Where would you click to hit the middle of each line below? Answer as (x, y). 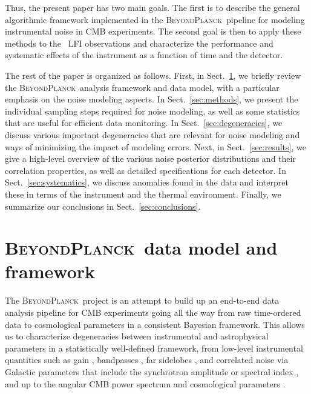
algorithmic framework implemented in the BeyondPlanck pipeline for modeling (155, 19)
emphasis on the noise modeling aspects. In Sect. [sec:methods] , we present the (152, 99)
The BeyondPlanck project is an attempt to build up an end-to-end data (142, 300)
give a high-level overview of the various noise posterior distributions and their (150, 159)
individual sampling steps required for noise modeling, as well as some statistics (152, 111)
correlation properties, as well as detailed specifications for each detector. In (146, 170)
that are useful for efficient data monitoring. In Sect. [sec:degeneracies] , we (144, 123)
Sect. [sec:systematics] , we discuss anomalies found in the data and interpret (147, 182)
